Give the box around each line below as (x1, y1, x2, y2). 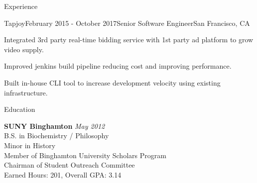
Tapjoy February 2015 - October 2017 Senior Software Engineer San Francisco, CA (4, 17, 250, 28)
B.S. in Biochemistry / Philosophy (4, 130, 109, 141)
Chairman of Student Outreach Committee (4, 160, 135, 170)
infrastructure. (4, 87, 48, 97)
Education (4, 104, 35, 114)
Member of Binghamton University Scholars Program (4, 150, 166, 160)
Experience (4, 1, 38, 11)
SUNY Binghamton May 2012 (4, 120, 105, 131)
